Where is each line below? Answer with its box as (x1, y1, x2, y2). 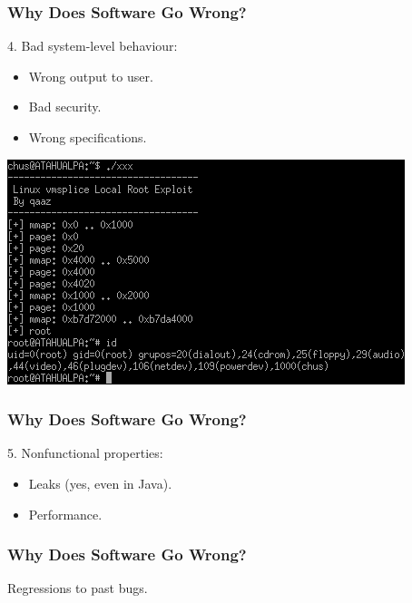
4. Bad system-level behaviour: (7, 36, 178, 55)
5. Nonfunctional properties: (7, 443, 163, 462)
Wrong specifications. (28, 128, 147, 146)
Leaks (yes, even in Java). (28, 474, 172, 492)
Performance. (28, 504, 103, 523)
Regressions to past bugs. (7, 579, 148, 598)
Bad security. (28, 97, 102, 116)
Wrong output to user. (28, 66, 153, 85)
